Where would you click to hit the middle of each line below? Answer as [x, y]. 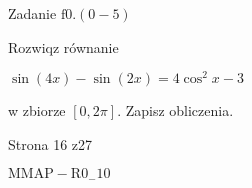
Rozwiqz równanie [63, 46]
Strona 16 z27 [50, 143]
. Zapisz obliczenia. [175, 110]
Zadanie [32, 13]
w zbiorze [37, 110]
